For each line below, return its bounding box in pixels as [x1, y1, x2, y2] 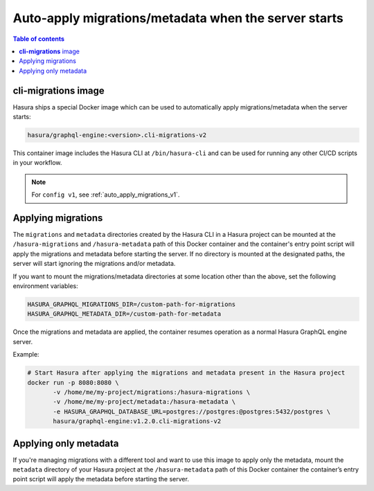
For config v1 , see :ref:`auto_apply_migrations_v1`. [31, 190, 180, 199]
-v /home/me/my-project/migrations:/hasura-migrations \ [53, 388, 251, 396]
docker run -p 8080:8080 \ [27, 378, 119, 386]
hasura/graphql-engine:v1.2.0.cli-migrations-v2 [53, 418, 222, 425]
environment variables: [12, 282, 79, 290]
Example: [12, 350, 39, 359]
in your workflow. [12, 159, 62, 167]
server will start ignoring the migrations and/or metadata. [12, 260, 176, 268]
